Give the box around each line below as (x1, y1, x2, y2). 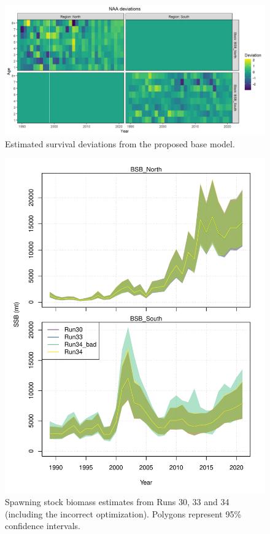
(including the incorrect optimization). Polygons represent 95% (5, 507, 242, 520)
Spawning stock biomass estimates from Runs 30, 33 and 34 (5, 495, 229, 508)
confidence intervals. (5, 519, 81, 532)
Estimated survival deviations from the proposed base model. (5, 137, 235, 150)
